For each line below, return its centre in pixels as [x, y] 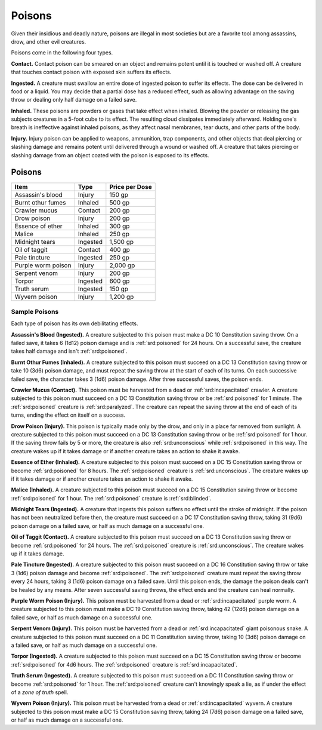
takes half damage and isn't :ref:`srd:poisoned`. [69, 351]
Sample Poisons [35, 311]
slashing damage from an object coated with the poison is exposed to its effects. [110, 155]
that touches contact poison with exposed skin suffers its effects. [91, 72]
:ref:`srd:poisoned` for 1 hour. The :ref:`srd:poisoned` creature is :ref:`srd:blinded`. [111, 498]
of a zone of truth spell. [40, 692]
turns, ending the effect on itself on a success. [68, 415]
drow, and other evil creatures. [49, 41]
